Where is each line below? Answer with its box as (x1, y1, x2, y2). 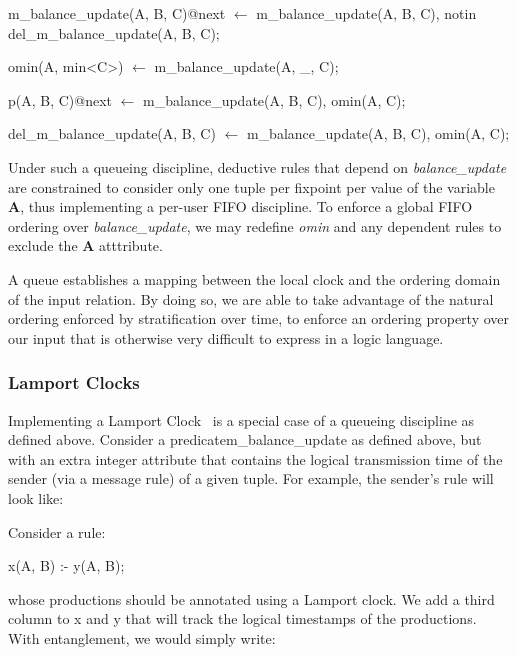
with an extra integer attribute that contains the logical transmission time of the (8, 448, 503, 469)
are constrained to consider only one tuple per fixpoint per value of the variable (8, 176, 495, 197)
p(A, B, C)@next (8, 89, 113, 110)
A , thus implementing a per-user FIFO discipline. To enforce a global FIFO (8, 196, 473, 217)
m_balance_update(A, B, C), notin (256, 3, 477, 23)
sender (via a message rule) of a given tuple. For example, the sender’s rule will (8, 468, 494, 489)
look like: (8, 487, 64, 508)
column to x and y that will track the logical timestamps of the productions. (8, 608, 477, 629)
